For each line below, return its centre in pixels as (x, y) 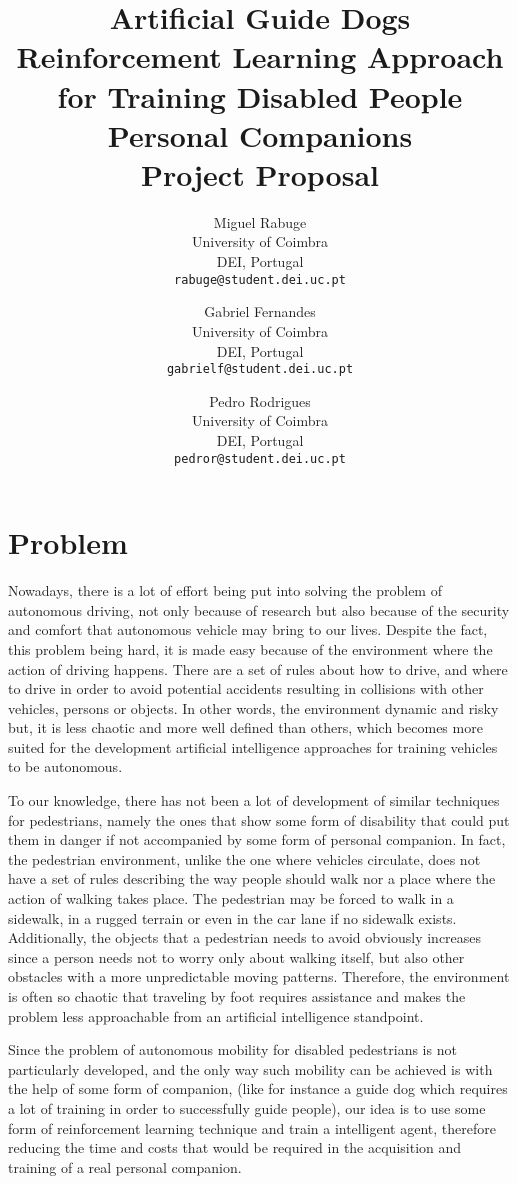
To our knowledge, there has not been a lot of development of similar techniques (254, 800)
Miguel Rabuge (260, 221)
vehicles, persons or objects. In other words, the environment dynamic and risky (253, 707)
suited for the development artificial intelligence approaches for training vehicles (253, 746)
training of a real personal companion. (125, 1166)
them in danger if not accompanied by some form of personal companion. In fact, (257, 839)
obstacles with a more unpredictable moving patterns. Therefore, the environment (259, 976)
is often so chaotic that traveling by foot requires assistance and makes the (237, 996)
